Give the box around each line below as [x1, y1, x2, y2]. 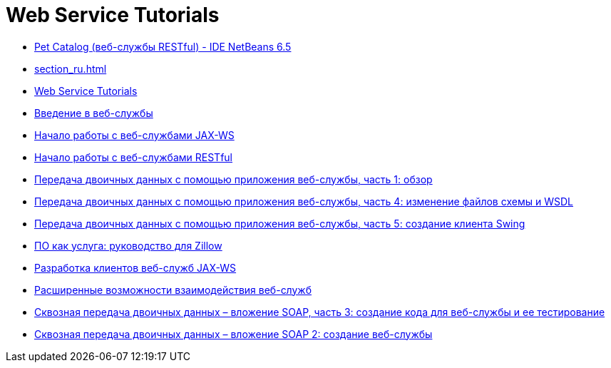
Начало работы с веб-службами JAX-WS [34, 128, 235, 141]
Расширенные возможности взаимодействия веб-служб [34, 283, 312, 296]
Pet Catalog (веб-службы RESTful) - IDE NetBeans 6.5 [34, 40, 292, 53]
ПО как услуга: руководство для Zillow [34, 239, 222, 252]
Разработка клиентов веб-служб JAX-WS [34, 261, 237, 274]
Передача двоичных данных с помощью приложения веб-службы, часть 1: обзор [34, 173, 433, 185]
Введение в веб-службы [34, 106, 153, 119]
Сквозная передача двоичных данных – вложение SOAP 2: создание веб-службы [34, 327, 433, 340]
